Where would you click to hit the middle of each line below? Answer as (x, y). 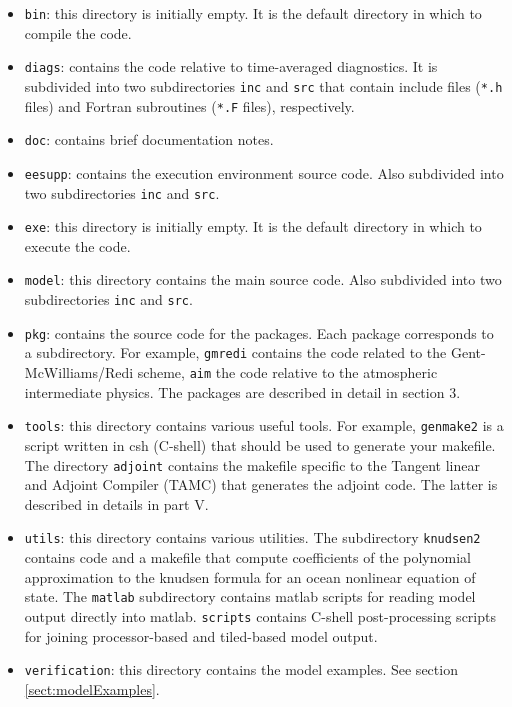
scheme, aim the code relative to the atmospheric (287, 372)
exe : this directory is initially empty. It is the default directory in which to (253, 226)
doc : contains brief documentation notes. (149, 139)
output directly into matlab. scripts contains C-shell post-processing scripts (260, 615)
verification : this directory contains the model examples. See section (241, 669)
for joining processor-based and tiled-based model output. (201, 635)
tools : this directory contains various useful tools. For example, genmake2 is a (264, 425)
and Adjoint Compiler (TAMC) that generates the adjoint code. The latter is (261, 484)
